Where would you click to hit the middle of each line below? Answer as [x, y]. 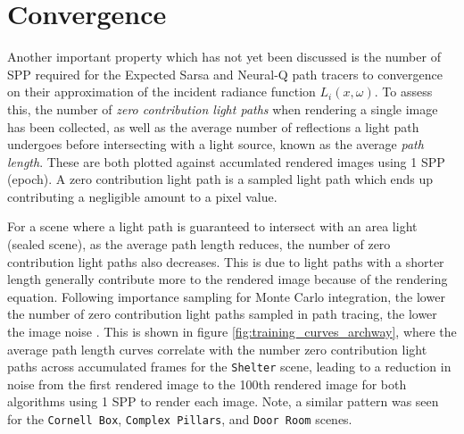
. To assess [403, 92]
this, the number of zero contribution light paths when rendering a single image [223, 108]
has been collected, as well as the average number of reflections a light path [213, 126]
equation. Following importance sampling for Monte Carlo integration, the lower [226, 296]
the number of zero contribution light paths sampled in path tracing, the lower [222, 314]
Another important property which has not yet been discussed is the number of [224, 57]
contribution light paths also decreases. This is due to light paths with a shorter [226, 261]
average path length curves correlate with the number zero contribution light [217, 349]
